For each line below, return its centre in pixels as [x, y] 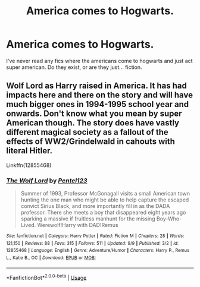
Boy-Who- [169, 219]
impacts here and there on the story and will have [100, 95]
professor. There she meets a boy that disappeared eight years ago [103, 213]
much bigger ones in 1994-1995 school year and [98, 104]
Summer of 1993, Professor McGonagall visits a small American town [105, 194]
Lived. [28, 225]
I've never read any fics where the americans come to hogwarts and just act [99, 61]
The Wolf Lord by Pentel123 [47, 181]
